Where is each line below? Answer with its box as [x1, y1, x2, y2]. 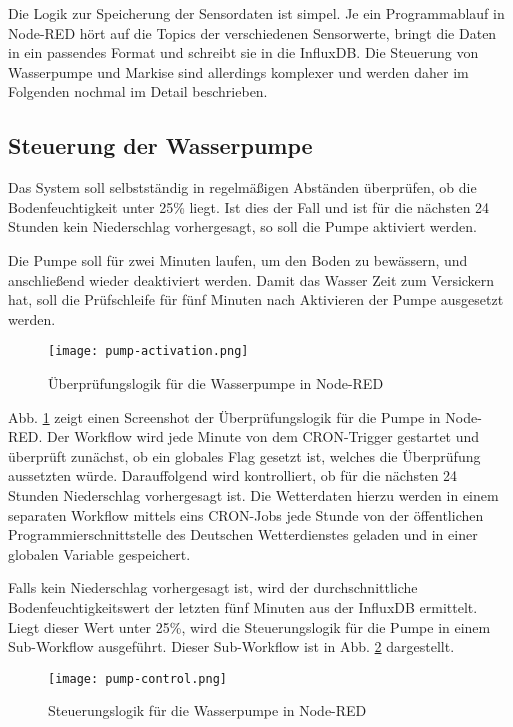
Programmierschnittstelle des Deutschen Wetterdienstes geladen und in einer [8, 524, 478, 545]
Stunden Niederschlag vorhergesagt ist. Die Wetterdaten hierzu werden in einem [8, 484, 499, 505]
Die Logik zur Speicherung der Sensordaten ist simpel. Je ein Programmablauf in [8, 3, 505, 23]
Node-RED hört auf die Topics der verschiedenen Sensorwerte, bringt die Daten [8, 22, 497, 43]
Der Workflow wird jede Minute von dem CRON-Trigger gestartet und [47, 426, 480, 447]
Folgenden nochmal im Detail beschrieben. [8, 81, 268, 102]
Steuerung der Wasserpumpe [8, 130, 313, 161]
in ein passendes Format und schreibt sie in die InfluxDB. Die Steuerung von [8, 42, 479, 63]
